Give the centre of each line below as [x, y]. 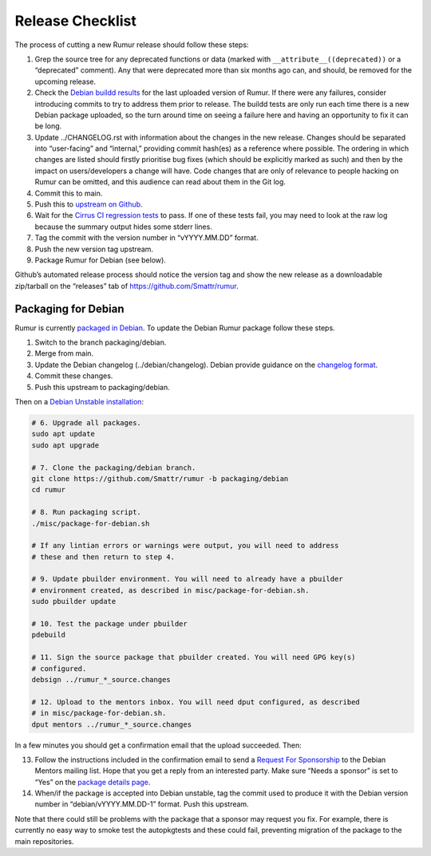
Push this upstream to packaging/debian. [103, 387]
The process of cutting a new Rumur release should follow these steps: [132, 45]
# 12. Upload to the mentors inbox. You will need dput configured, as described [196, 702]
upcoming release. [65, 81]
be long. [48, 126]
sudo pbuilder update [74, 602]
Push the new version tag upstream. [94, 249]
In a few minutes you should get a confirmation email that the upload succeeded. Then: [158, 745]
